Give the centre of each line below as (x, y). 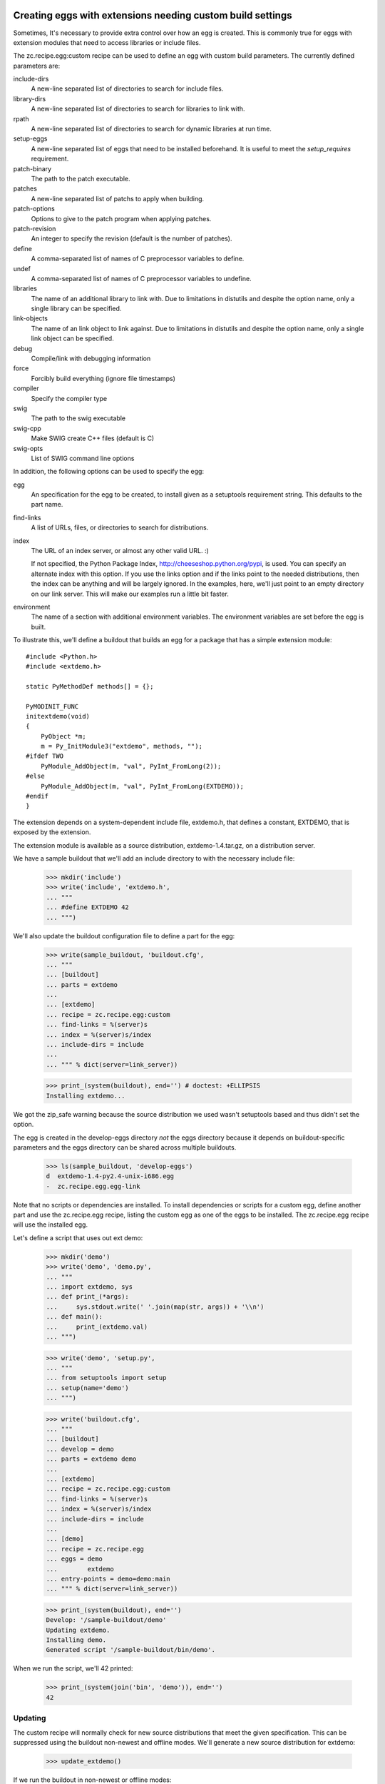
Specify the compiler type (69, 398)
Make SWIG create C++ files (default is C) (93, 438)
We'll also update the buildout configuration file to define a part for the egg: (124, 936)
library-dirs (30, 98)
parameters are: (37, 66)
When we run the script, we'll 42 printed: (73, 1668)
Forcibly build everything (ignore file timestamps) (103, 378)
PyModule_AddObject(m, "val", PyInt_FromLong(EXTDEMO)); (142, 786)
